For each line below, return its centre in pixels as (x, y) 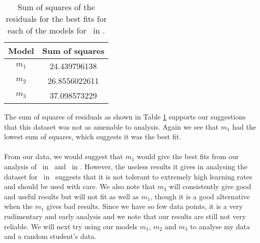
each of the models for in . (56, 30)
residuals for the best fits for (56, 19)
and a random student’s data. (50, 236)
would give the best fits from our (188, 156)
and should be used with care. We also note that (80, 186)
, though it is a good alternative (200, 196)
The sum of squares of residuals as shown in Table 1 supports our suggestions (125, 116)
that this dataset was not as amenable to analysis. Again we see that (111, 126)
